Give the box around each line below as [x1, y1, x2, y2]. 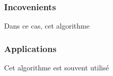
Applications [4, 42, 56, 55]
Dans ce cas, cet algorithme [4, 20, 90, 31]
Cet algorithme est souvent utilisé [4, 62, 109, 73]
